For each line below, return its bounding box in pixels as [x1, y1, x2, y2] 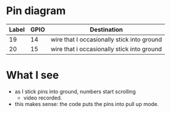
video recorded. [23, 94, 62, 101]
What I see [6, 69, 59, 82]
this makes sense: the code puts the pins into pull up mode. [14, 100, 159, 107]
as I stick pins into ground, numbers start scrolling [14, 88, 136, 95]
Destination [90, 25, 123, 34]
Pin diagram [6, 4, 66, 18]
